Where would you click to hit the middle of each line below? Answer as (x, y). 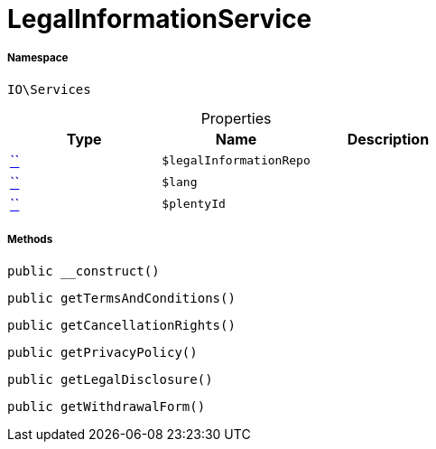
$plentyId (194, 204)
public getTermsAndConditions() (121, 298)
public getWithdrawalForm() (107, 406)
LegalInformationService (160, 19)
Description (388, 139)
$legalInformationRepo (236, 161)
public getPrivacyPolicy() (102, 352)
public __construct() (83, 271)
